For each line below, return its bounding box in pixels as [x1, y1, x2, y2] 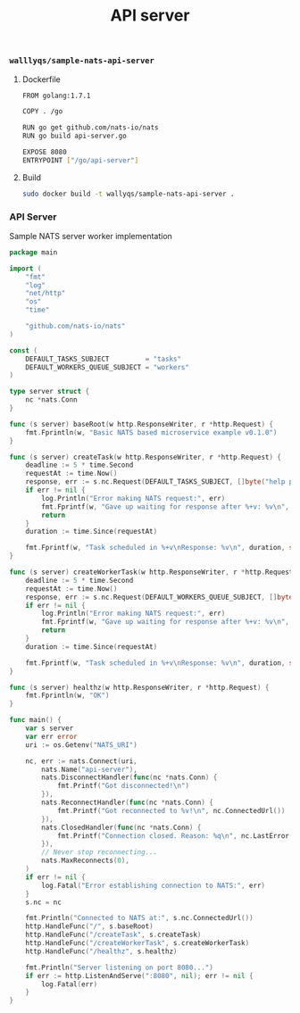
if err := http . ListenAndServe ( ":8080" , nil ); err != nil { [25, 971, 254, 980]
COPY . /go [21, 107, 63, 116]
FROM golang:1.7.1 [21, 91, 91, 100]
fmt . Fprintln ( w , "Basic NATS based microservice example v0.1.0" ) [25, 428, 278, 437]
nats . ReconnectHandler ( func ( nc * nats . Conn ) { [41, 798, 214, 808]
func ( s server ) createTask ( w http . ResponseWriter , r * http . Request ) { [9, 453, 281, 461]
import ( [9, 264, 42, 273]
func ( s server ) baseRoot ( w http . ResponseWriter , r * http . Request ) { [9, 419, 274, 428]
